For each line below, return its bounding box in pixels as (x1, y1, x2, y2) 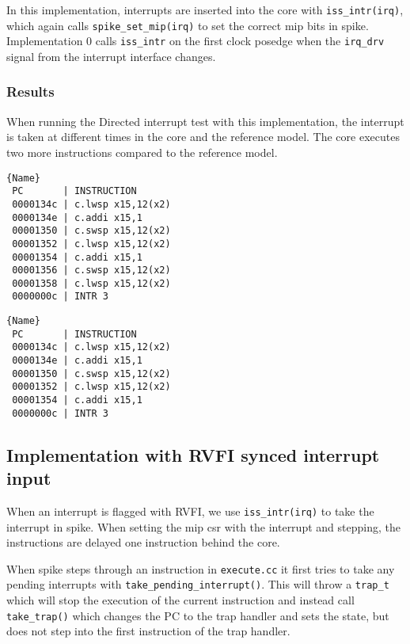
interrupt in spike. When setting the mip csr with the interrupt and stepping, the (6, 518, 401, 535)
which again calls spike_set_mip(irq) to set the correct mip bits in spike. (6, 17, 369, 33)
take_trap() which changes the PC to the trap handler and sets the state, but (6, 607, 389, 623)
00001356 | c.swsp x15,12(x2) (12, 265, 171, 276)
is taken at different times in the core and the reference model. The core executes (6, 128, 400, 145)
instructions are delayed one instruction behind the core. (6, 534, 280, 551)
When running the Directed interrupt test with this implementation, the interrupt (6, 112, 404, 129)
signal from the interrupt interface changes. (6, 48, 216, 64)
